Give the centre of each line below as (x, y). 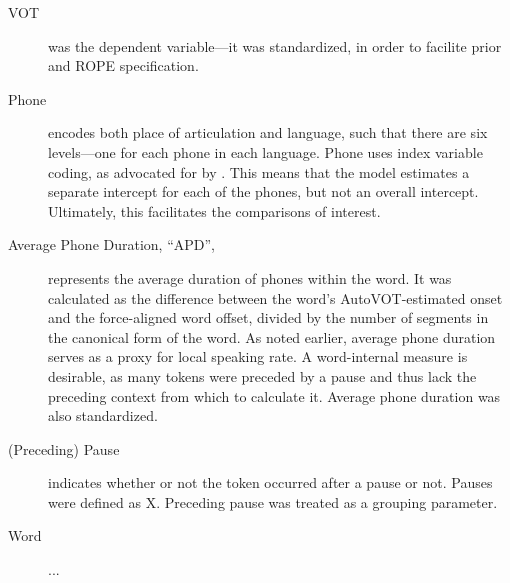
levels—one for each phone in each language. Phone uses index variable (265, 151)
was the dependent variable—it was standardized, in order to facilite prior (275, 45)
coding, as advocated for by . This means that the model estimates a (259, 171)
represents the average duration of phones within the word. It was (250, 277)
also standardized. (103, 415)
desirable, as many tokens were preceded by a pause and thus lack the (262, 375)
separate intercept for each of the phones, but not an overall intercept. (263, 191)
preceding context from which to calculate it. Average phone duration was (274, 395)
